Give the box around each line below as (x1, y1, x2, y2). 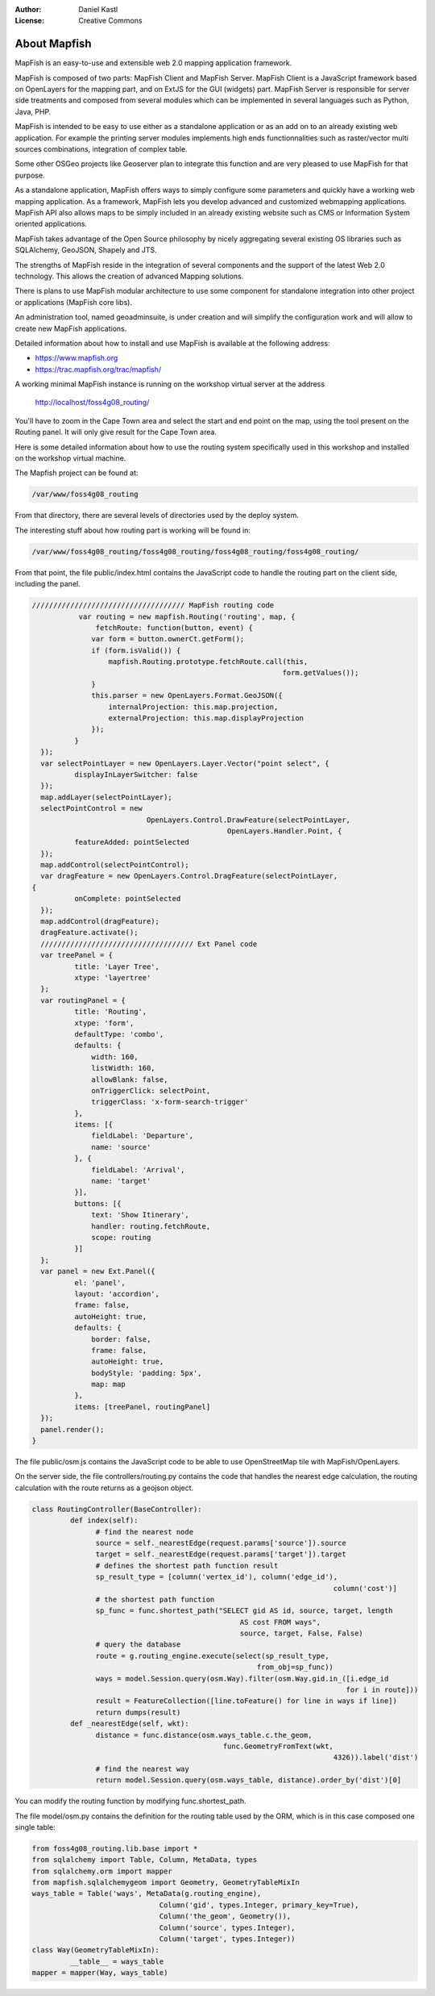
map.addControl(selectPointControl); (40, 860, 189, 870)
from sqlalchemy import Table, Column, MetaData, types (31, 1856, 258, 1864)
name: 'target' (91, 1176, 151, 1186)
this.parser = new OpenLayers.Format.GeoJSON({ (91, 691, 283, 700)
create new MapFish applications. (14, 324, 127, 333)
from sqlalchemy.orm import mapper (31, 1866, 172, 1876)
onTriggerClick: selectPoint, (91, 1086, 211, 1095)
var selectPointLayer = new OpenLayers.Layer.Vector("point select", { (40, 758, 329, 768)
